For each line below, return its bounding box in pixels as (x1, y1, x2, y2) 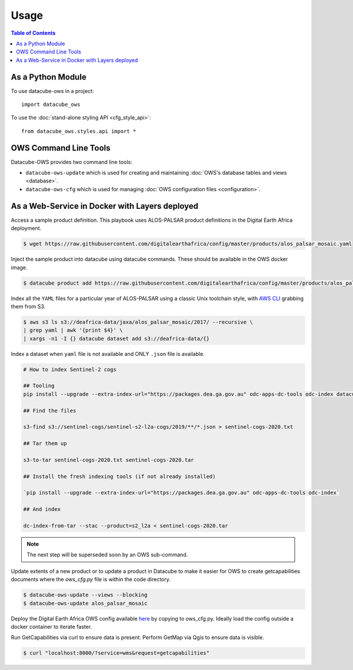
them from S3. (11, 303, 46, 310)
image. (11, 264, 28, 271)
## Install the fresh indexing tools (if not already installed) (23, 473, 216, 479)
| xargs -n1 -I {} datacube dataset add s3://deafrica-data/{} (23, 335, 210, 342)
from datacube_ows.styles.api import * (21, 128, 136, 135)
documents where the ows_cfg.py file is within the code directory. (11, 576, 171, 583)
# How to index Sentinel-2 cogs (23, 366, 117, 373)
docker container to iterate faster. (11, 623, 92, 630)
